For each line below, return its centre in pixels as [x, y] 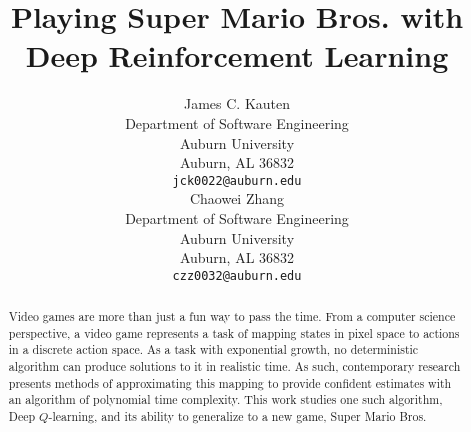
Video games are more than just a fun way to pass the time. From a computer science [232, 316]
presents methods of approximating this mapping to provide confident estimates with [230, 382]
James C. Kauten [237, 103]
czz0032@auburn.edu [237, 275]
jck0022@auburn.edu [237, 180]
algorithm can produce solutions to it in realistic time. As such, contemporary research [234, 366]
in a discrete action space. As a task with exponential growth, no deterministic [213, 349]
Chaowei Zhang [237, 198]
